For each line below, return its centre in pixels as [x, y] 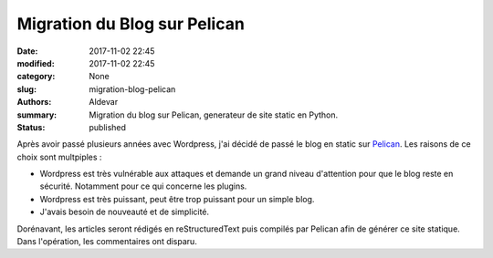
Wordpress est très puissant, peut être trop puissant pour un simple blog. [177, 199]
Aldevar [104, 102]
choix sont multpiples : [59, 157]
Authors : [34, 102]
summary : [37, 115]
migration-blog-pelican [132, 89]
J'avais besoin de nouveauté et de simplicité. [125, 212]
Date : [27, 51]
